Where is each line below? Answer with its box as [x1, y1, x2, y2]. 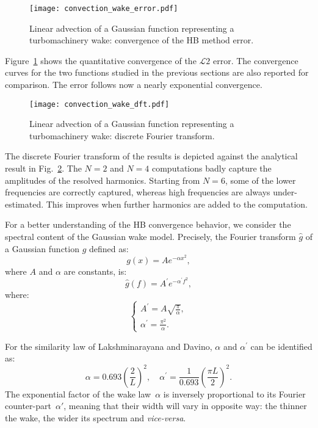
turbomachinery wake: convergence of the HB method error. [29, 34, 254, 46]
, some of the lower [225, 173, 296, 186]
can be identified [250, 339, 313, 352]
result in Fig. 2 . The [5, 162, 82, 175]
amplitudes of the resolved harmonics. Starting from [5, 173, 200, 186]
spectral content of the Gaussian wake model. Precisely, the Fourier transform [5, 230, 296, 243]
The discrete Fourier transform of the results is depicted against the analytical [5, 150, 298, 162]
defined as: [89, 242, 129, 255]
